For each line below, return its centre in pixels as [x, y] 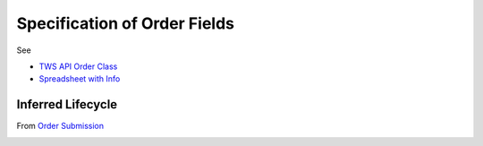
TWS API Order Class [78, 66]
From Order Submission [60, 126]
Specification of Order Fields [125, 23]
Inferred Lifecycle [67, 104]
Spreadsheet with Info [80, 79]
